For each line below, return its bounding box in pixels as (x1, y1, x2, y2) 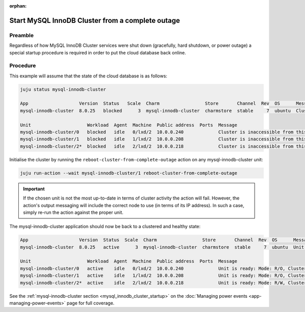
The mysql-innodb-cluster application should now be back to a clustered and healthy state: (9, 223, 201, 230)
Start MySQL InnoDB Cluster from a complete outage (9, 16, 180, 25)
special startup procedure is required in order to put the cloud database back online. (9, 49, 187, 55)
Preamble (9, 32, 34, 39)
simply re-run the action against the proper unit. (23, 209, 124, 215)
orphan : (9, 3, 27, 9)
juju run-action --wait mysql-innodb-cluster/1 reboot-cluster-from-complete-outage (20, 170, 237, 176)
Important (23, 186, 45, 192)
